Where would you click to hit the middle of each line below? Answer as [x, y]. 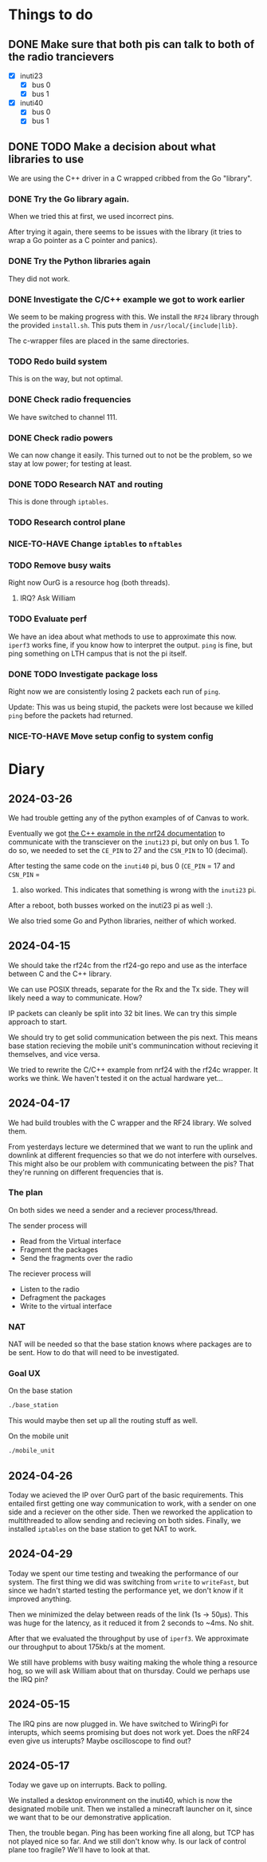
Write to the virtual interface [66, 1306]
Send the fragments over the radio [76, 1258]
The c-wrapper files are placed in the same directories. [99, 341]
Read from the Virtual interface [71, 1241]
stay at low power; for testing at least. [70, 463]
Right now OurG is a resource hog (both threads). [89, 583]
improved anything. [40, 1599]
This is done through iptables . [59, 502]
